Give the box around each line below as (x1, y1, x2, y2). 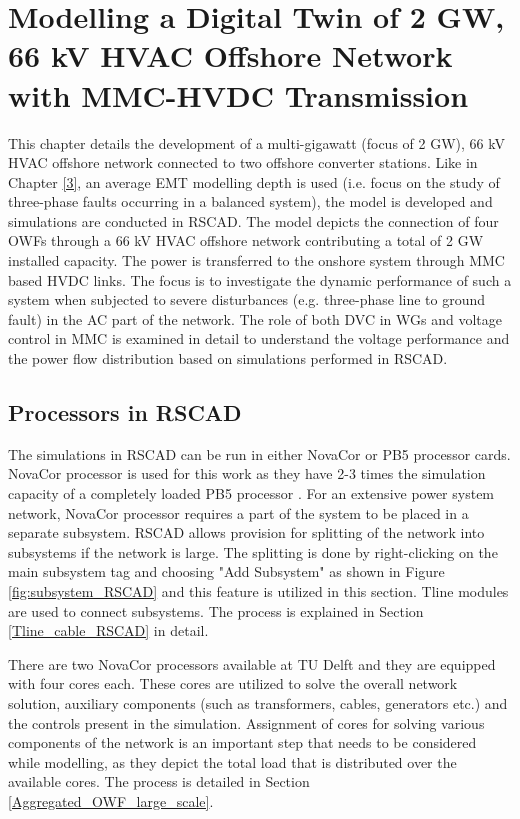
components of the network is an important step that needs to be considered (8, 732, 477, 753)
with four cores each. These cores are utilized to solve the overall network (8, 673, 458, 694)
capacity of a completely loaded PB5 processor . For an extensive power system (8, 483, 495, 504)
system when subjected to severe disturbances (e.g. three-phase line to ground (8, 289, 486, 310)
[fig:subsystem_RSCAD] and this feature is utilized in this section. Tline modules (8, 580, 509, 601)
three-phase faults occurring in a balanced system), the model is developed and (8, 191, 493, 212)
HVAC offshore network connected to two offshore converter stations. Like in (8, 152, 478, 173)
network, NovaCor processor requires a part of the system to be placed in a (8, 502, 469, 523)
